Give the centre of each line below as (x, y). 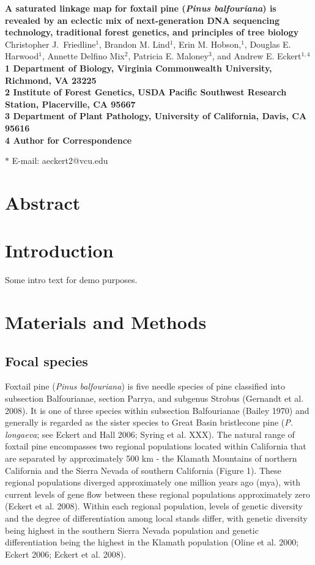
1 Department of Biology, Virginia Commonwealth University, (139, 68)
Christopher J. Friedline (50, 44)
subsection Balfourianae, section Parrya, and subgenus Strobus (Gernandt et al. (154, 398)
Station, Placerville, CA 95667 (70, 104)
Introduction (59, 250)
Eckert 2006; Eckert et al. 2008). (66, 554)
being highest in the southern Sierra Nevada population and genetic (132, 530)
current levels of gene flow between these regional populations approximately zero (157, 494)
